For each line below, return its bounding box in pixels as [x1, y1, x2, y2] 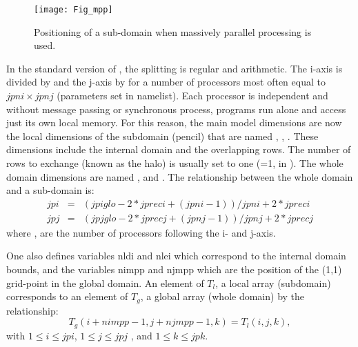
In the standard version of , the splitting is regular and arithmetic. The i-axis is [6, 61, 343, 75]
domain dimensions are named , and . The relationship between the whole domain [6, 169, 353, 184]
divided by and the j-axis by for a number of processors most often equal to [6, 75, 326, 89]
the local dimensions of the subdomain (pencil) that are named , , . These [6, 128, 319, 143]
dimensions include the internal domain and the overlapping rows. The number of [6, 142, 351, 157]
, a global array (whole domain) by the [140, 289, 305, 304]
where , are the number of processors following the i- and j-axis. [6, 225, 276, 239]
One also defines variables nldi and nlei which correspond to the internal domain [6, 248, 346, 263]
